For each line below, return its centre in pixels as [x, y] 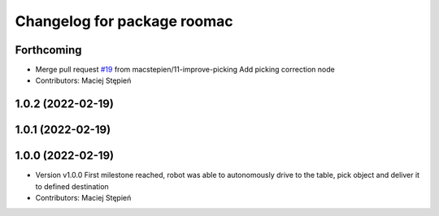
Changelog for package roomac [124, 21]
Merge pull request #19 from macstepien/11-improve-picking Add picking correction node [185, 70]
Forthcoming [48, 50]
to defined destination [72, 186]
